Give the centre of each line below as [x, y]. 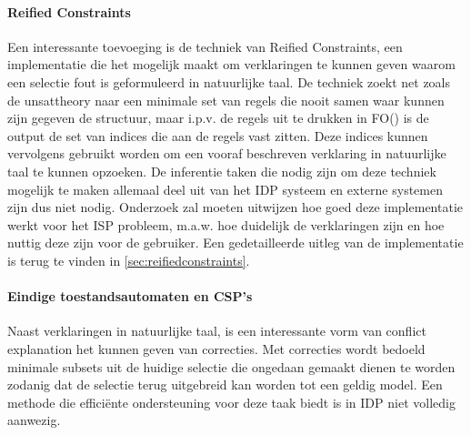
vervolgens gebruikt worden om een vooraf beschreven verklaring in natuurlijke [227, 153]
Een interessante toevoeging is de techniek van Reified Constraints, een [205, 46]
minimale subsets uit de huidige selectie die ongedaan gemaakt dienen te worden [231, 366]
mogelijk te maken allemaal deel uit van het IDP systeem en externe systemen [225, 189]
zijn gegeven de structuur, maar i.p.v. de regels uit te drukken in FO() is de [218, 118]
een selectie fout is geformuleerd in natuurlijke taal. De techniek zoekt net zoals [229, 81]
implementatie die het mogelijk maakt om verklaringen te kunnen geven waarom [231, 64]
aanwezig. [34, 420]
